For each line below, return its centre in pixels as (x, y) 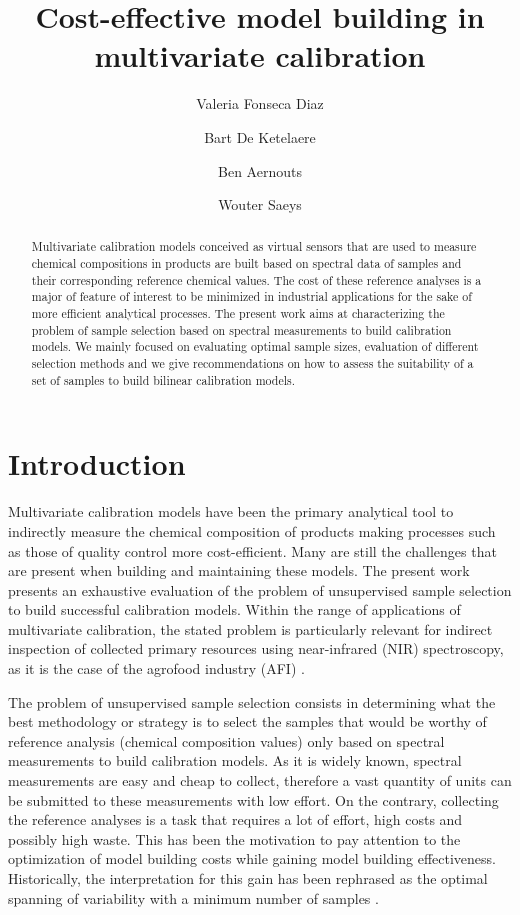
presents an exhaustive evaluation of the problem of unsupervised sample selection (260, 589)
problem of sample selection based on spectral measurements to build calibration (241, 329)
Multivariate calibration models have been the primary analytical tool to (231, 511)
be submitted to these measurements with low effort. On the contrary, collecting (253, 799)
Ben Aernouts (260, 170)
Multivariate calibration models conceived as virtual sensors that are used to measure (254, 246)
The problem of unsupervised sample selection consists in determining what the (252, 701)
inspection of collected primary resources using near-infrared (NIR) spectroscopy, (256, 648)
